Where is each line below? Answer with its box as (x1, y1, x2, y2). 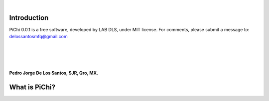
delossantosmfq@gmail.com (9, 34, 68, 40)
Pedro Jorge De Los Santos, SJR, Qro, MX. (9, 70, 98, 76)
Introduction (9, 13, 49, 22)
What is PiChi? (9, 83, 56, 91)
